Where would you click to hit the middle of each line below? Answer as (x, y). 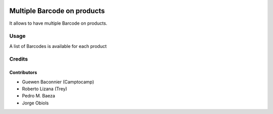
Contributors (23, 73)
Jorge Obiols (35, 103)
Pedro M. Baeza (39, 96)
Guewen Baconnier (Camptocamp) (58, 82)
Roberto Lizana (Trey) (45, 89)
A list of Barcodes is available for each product (58, 46)
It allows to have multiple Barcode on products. (58, 23)
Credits (18, 59)
